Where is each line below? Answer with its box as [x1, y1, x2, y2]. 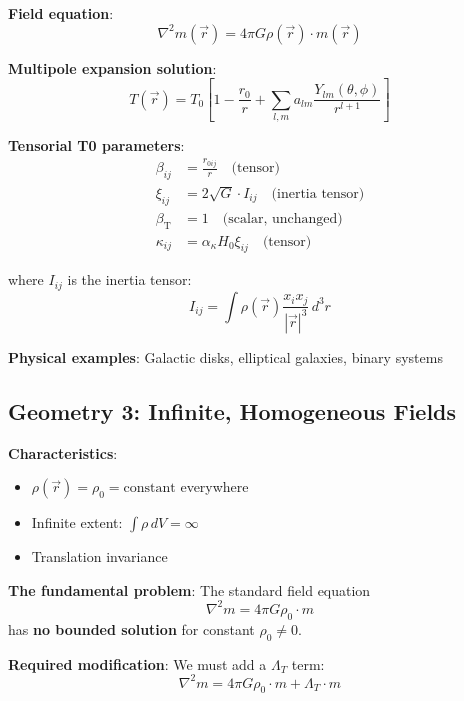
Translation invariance [31, 546, 168, 567]
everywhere [180, 476, 249, 497]
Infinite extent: [31, 512, 123, 533]
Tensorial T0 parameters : [8, 134, 185, 155]
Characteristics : [8, 442, 118, 463]
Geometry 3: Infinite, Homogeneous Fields [8, 395, 457, 426]
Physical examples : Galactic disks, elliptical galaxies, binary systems [8, 346, 443, 367]
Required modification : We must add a [8, 653, 267, 674]
